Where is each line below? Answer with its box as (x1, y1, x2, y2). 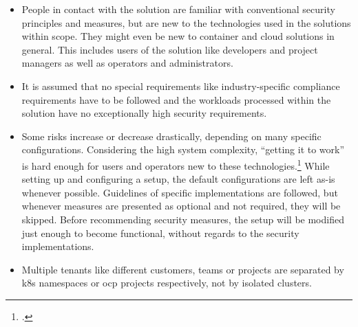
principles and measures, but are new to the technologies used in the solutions (21, 15, 351, 30)
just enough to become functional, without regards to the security (21, 225, 299, 240)
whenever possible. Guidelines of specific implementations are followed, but (21, 185, 338, 199)
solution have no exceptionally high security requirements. (21, 106, 267, 120)
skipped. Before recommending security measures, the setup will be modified (21, 212, 344, 226)
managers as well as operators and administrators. (21, 56, 233, 70)
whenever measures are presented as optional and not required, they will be (21, 199, 341, 213)
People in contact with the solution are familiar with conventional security (21, 2, 335, 16)
